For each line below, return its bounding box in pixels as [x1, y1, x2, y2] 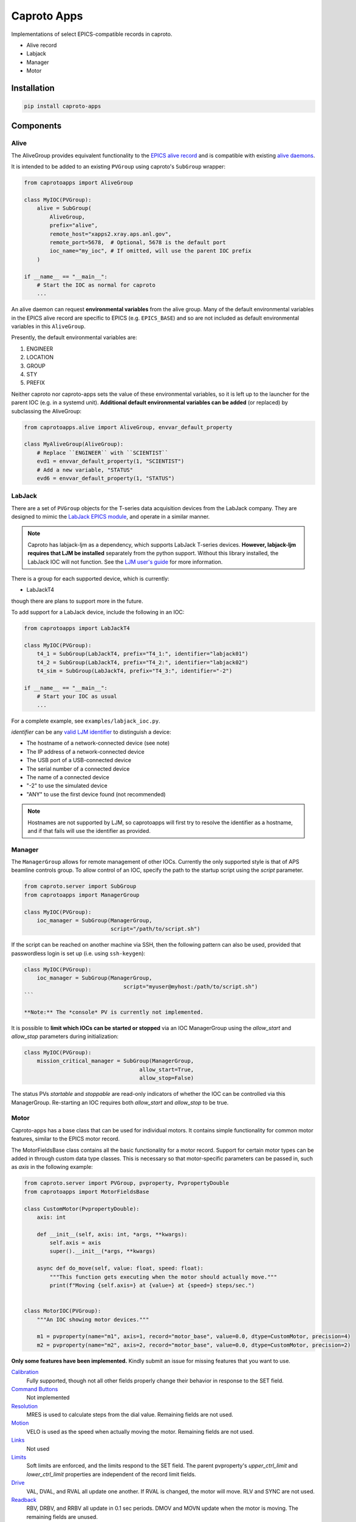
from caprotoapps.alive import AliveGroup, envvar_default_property [24, 424, 233, 430]
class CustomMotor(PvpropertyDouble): [24, 1205, 140, 1212]
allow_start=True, [139, 1066, 194, 1073]
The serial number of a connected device [26, 765, 130, 773]
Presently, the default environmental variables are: [11, 334, 137, 341]
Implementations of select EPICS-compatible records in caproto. [11, 30, 173, 38]
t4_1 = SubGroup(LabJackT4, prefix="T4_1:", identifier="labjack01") [36, 650, 248, 658]
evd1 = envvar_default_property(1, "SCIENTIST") [36, 458, 185, 465]
